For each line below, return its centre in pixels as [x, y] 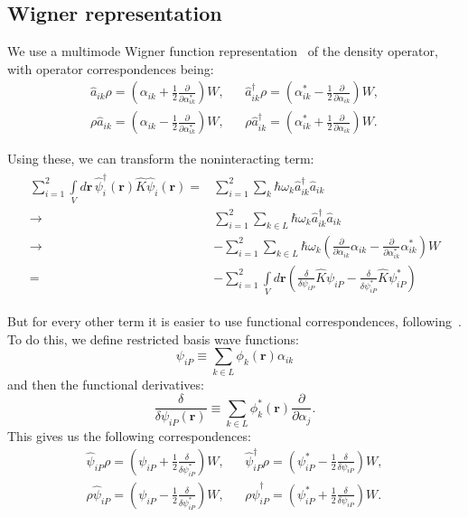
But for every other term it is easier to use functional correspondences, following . [234, 321]
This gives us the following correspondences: [129, 436]
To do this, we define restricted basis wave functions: [153, 338]
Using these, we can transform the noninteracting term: [161, 159]
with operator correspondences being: [111, 68]
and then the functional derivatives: [106, 384]
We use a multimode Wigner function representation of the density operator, [223, 51]
